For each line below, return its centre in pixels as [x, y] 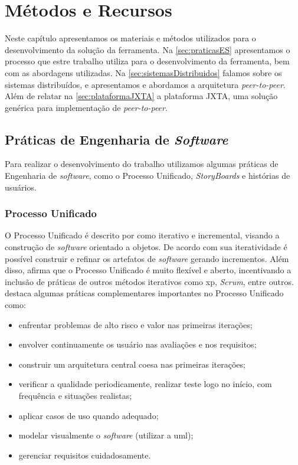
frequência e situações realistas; [75, 396]
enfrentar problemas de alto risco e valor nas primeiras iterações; [135, 324]
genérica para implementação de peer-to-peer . [86, 107]
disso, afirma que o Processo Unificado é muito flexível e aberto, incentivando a [148, 270]
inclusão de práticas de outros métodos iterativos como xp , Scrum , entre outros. [149, 281]
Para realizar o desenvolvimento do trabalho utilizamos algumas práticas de [142, 164]
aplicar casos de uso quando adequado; [89, 415]
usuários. [21, 187]
